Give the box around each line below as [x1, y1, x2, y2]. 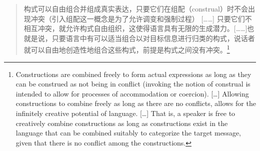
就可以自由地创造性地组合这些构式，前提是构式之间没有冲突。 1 [23, 43, 230, 55]
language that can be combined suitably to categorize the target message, [15, 127, 241, 138]
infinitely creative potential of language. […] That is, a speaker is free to [15, 108, 235, 118]
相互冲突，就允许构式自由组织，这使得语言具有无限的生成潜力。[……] [23, 23, 247, 33]
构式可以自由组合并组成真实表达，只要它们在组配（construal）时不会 [23, 3, 248, 13]
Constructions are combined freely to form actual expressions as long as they [15, 68, 251, 79]
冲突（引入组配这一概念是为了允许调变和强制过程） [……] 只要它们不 [30, 13, 252, 23]
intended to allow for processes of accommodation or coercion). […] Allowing [15, 88, 249, 98]
